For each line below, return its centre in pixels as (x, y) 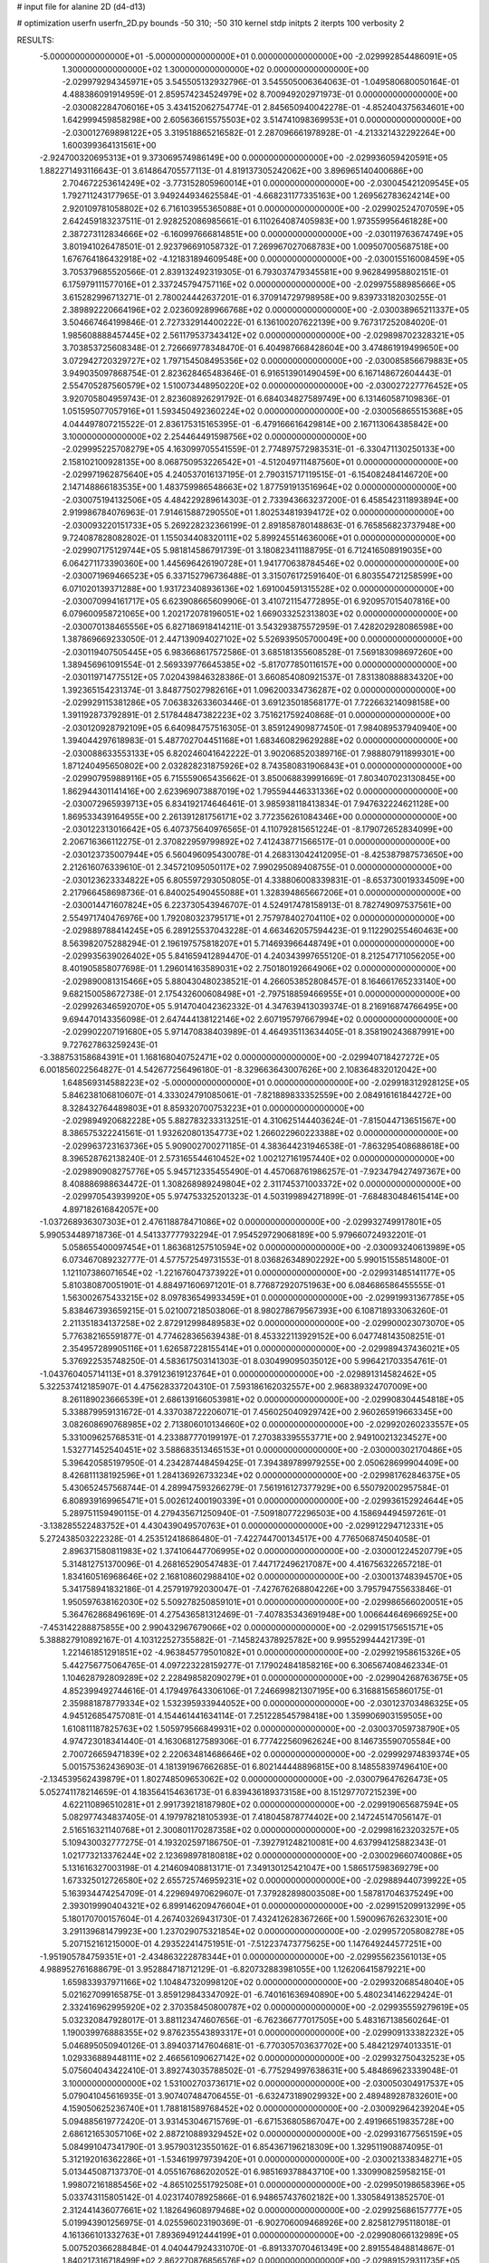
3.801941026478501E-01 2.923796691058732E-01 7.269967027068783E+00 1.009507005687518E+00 (255, 247)
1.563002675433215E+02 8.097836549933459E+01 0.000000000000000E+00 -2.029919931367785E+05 (264, 1298)
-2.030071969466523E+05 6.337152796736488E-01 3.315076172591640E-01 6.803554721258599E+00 (257, 576)
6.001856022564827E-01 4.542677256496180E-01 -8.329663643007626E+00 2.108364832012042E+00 (238, 1070)
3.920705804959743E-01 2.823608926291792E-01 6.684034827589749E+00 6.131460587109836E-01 (256, 398)
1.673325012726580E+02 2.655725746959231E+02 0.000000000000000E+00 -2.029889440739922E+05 (264, 1881)
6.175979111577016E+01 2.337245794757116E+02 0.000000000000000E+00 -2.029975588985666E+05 (259, 284)
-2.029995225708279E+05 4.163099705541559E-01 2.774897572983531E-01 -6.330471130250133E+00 (259, 449)
